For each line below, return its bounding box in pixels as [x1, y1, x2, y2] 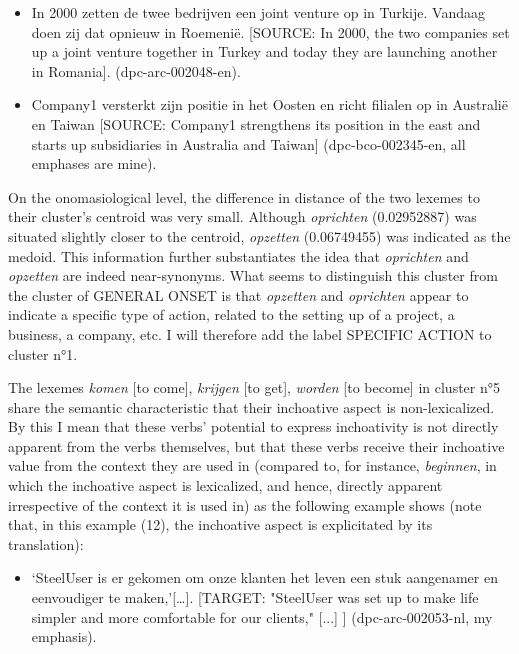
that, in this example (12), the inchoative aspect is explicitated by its [8, 514, 433, 535]
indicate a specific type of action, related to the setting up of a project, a [8, 304, 455, 325]
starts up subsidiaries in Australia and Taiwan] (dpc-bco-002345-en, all [31, 133, 466, 154]
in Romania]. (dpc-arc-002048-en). [31, 60, 241, 81]
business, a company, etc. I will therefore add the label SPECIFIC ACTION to [8, 323, 492, 344]
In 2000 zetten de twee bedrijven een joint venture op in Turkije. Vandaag [31, 2, 485, 22]
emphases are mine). [31, 153, 157, 174]
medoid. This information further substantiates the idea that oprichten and [8, 245, 469, 266]
